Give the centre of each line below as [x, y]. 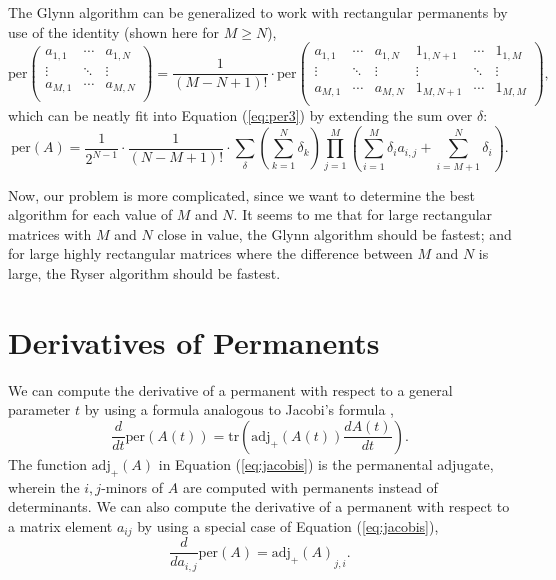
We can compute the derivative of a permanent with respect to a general [230, 389]
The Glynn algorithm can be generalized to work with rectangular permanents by [258, 12]
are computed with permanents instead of [310, 486]
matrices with [50, 233]
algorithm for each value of [90, 214]
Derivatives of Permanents [194, 341]
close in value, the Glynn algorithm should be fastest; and [334, 233]
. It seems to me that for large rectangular [363, 214]
